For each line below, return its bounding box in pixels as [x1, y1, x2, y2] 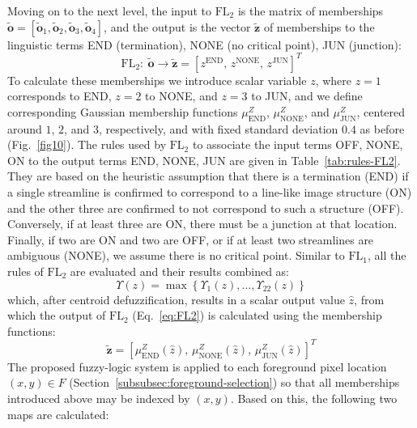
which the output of [7, 307, 106, 324]
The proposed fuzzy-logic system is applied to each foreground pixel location [7, 358, 387, 375]
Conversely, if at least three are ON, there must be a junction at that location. [7, 215, 398, 232]
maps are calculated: [7, 405, 109, 422]
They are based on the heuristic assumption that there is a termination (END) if [7, 167, 409, 184]
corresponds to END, [7, 87, 112, 104]
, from [354, 290, 385, 307]
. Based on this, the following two [230, 390, 398, 407]
